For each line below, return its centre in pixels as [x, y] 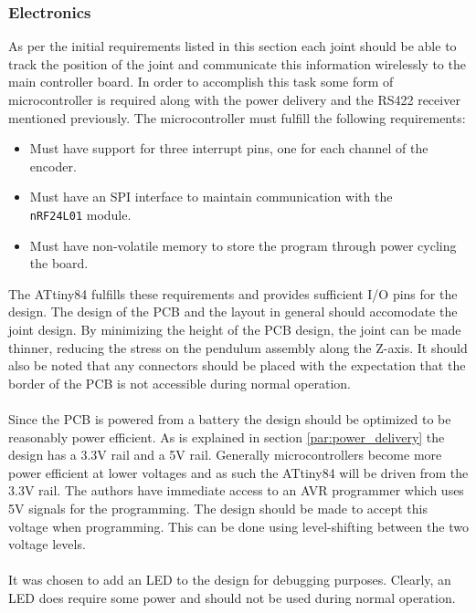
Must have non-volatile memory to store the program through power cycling [243, 245]
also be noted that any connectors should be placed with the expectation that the [237, 365]
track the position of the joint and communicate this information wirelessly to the [237, 63]
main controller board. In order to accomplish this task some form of [201, 82]
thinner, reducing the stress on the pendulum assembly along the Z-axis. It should [238, 347]
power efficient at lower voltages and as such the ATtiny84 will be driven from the [238, 472]
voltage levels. [47, 544]
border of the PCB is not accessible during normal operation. [180, 383]
